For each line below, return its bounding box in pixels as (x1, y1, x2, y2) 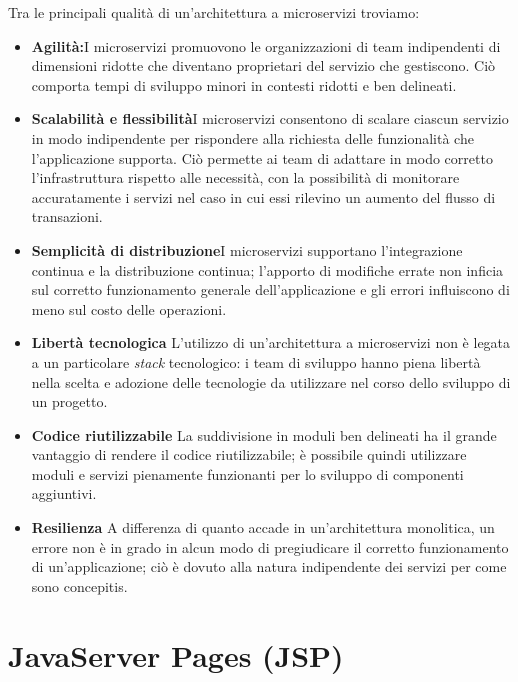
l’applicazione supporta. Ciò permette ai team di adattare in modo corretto (31, 147, 493, 168)
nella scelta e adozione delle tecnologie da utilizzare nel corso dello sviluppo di (31, 371, 511, 392)
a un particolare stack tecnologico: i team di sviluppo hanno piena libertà (31, 351, 481, 372)
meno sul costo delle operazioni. (31, 298, 227, 319)
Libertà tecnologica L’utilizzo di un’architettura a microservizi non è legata (31, 332, 511, 353)
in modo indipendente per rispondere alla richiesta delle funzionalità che (31, 127, 474, 148)
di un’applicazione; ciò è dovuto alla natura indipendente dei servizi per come (31, 556, 507, 577)
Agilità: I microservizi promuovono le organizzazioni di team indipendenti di (31, 35, 501, 56)
